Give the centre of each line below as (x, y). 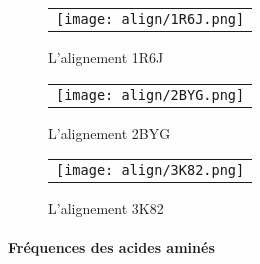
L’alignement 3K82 (106, 208)
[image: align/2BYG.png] (150, 94)
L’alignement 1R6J (106, 57)
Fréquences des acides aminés (111, 247)
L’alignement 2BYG (109, 132)
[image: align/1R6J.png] (150, 19)
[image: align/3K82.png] (150, 170)
